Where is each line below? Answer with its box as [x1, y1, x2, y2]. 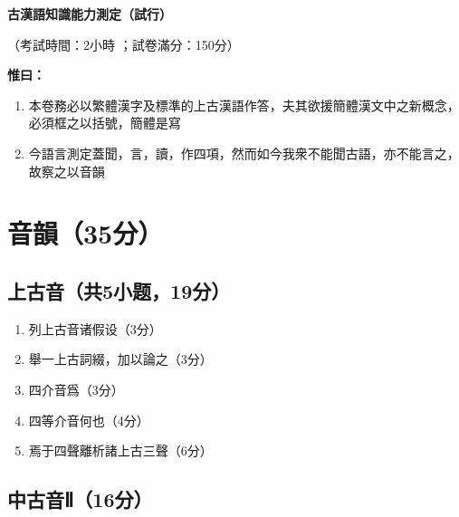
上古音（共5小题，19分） [7, 276, 231, 304]
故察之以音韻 [28, 161, 105, 180]
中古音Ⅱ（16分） [7, 485, 153, 513]
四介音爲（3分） [28, 379, 124, 398]
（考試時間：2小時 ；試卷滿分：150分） [7, 34, 240, 53]
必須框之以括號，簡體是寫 [28, 113, 181, 132]
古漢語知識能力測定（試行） [7, 5, 172, 23]
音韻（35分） [7, 215, 164, 252]
